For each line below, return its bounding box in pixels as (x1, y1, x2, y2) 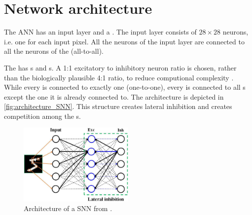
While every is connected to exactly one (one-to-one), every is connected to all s (4, 82, 246, 92)
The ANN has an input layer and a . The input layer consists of (4, 27, 197, 37)
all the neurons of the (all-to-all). (4, 46, 104, 56)
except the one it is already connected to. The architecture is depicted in (4, 91, 224, 102)
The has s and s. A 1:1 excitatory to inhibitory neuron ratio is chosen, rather (4, 62, 237, 72)
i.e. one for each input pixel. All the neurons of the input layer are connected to (4, 36, 245, 46)
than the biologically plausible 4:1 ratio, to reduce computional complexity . (4, 72, 234, 82)
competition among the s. (4, 110, 81, 121)
